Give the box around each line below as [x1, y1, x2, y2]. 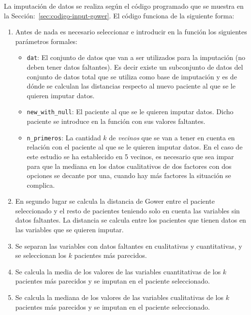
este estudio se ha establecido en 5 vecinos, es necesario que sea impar [27, 151, 234, 161]
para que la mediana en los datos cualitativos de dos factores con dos [27, 161, 232, 171]
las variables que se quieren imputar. [15, 225, 124, 235]
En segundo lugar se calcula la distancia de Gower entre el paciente [15, 196, 215, 206]
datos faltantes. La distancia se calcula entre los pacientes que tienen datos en [15, 215, 246, 225]
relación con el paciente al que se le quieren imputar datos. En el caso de [27, 142, 243, 152]
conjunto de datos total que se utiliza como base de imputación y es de [27, 71, 237, 81]
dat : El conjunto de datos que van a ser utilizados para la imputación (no [27, 52, 245, 62]
